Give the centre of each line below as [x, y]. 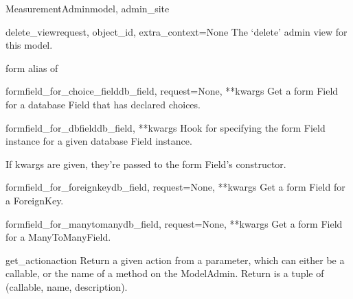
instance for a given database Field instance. [99, 141]
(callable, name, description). [67, 286]
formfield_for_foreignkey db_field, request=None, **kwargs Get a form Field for [175, 187]
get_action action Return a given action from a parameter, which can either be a [175, 260]
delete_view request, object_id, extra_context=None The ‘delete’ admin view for [176, 31]
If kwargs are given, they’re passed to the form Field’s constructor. [146, 164]
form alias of [32, 68]
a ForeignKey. [35, 200]
